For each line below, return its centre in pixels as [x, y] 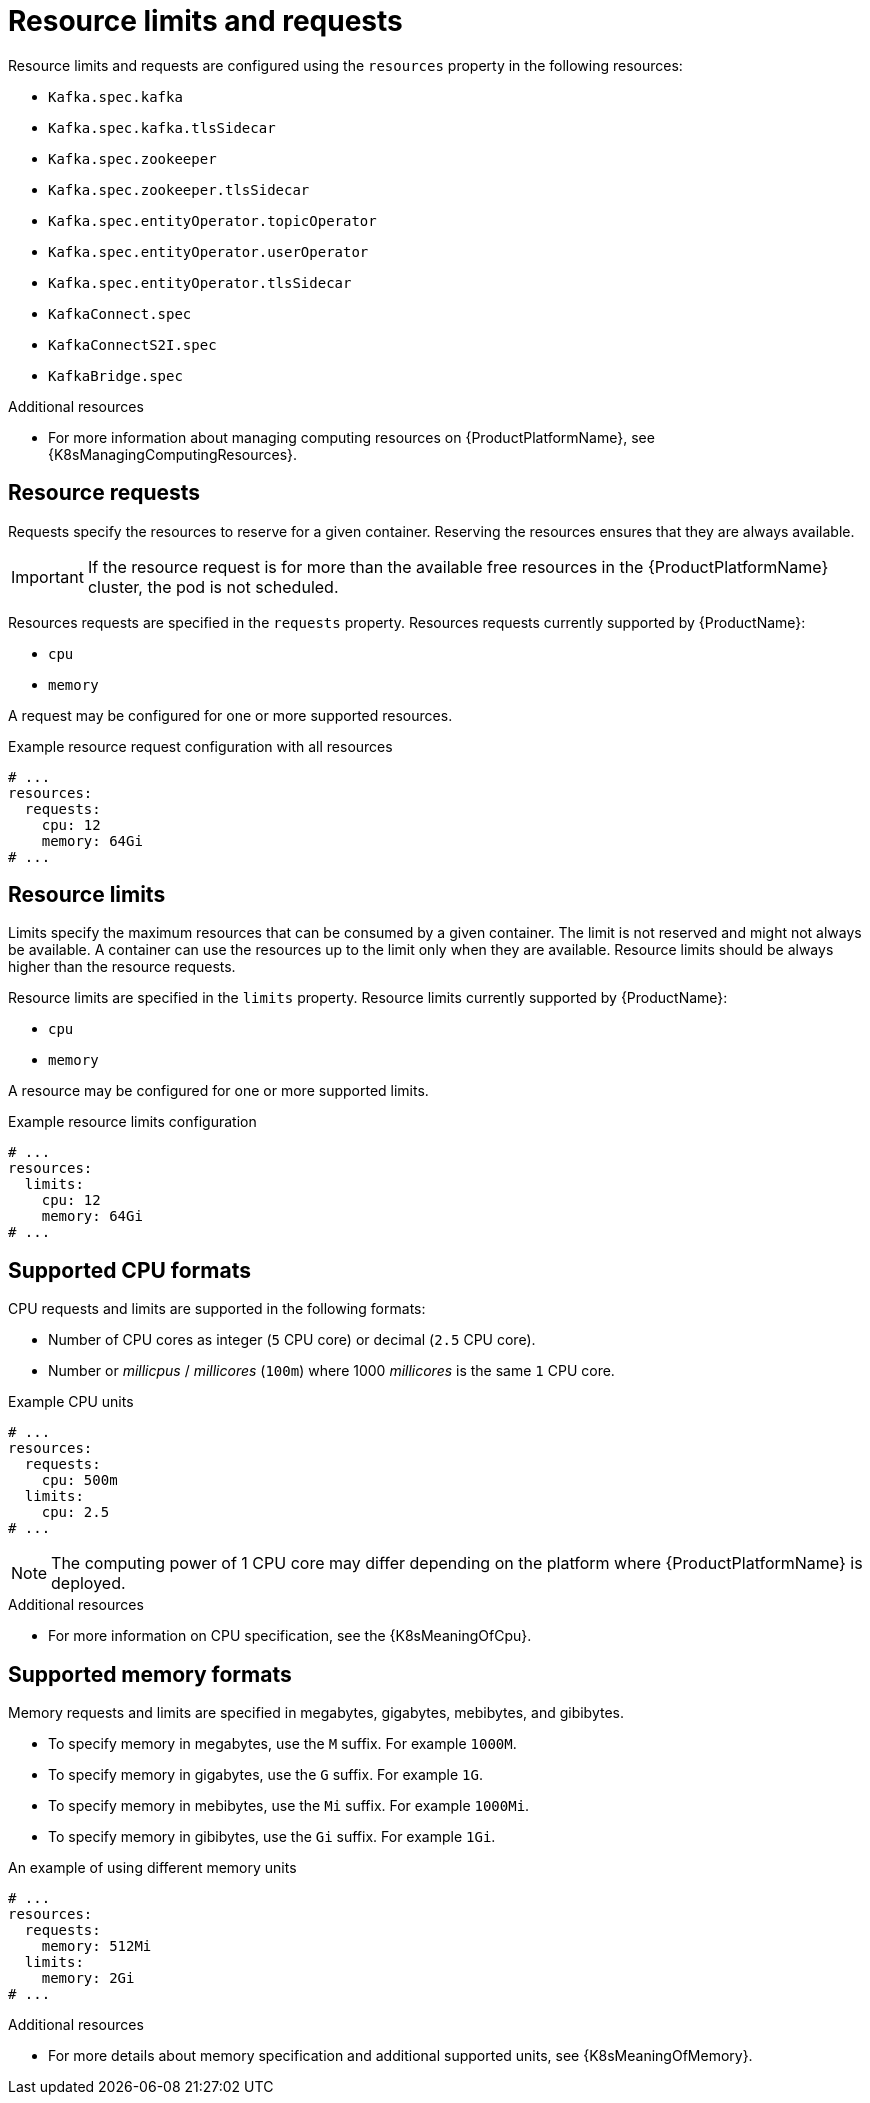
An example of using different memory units [152, 1868]
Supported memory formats [150, 1674]
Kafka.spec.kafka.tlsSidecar [162, 127]
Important [47, 576]
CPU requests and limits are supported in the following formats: [217, 1309]
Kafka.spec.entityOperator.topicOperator [212, 220]
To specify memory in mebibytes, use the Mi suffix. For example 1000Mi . [289, 1806]
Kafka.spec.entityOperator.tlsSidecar [200, 282]
